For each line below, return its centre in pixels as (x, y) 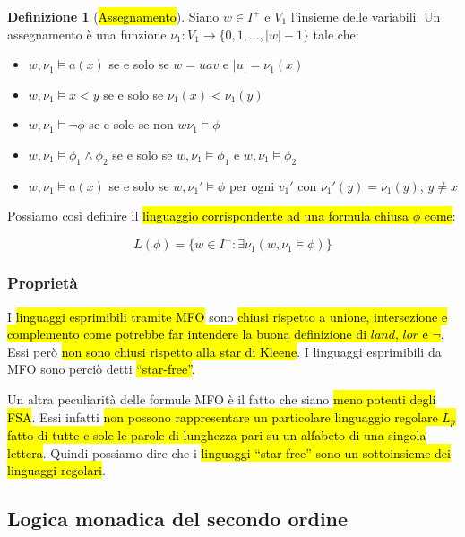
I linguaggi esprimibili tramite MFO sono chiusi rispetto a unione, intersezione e (228, 316)
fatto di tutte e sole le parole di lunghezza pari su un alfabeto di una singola (217, 435)
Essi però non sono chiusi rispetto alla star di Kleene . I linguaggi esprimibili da (224, 351)
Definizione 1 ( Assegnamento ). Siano (113, 16)
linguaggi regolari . (56, 470)
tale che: (336, 34)
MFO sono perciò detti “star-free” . (101, 369)
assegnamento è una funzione (87, 34)
